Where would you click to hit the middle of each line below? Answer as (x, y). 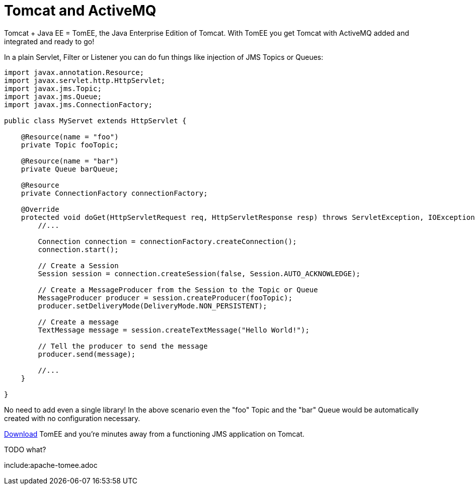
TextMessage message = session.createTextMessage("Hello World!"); (174, 330)
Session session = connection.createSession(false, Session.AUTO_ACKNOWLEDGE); (199, 273)
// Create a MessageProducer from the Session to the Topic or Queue (178, 290)
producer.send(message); (87, 354)
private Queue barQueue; (70, 169)
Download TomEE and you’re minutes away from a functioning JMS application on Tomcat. (154, 434)
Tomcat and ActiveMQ (80, 11)
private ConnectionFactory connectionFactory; (114, 193)
